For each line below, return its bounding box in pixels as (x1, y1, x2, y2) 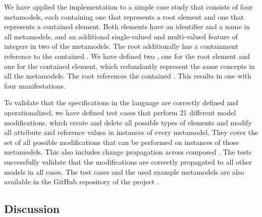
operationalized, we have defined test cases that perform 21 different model (4, 107, 236, 117)
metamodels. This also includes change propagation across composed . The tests (4, 147, 252, 157)
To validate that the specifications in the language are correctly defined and (4, 97, 238, 108)
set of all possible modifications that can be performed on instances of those (4, 136, 239, 147)
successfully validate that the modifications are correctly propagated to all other (4, 156, 252, 167)
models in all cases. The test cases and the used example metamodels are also (4, 166, 244, 177)
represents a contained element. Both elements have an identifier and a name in (4, 21, 250, 32)
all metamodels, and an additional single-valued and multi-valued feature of (4, 31, 238, 41)
